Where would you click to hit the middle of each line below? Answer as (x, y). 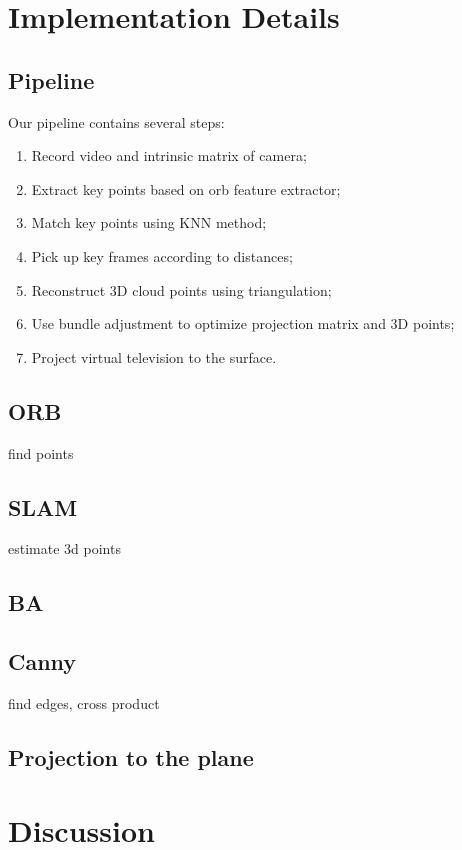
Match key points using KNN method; (149, 222)
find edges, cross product (84, 702)
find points (41, 452)
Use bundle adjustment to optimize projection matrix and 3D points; (243, 323)
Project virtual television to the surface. (154, 356)
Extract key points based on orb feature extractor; (186, 188)
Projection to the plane (131, 756)
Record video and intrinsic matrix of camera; (169, 155)
